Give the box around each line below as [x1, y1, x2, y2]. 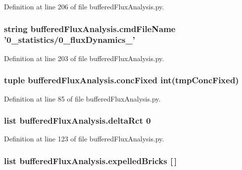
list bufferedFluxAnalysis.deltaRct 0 [4, 114, 151, 127]
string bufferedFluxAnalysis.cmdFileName [4, 22, 176, 34]
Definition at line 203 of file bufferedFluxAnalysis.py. [4, 53, 164, 63]
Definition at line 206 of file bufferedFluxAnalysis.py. [4, 1, 164, 11]
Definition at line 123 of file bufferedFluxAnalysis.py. [4, 134, 164, 144]
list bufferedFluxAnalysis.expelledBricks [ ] [4, 154, 177, 167]
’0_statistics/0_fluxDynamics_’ [4, 34, 135, 46]
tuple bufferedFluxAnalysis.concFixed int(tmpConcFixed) [4, 74, 239, 86]
